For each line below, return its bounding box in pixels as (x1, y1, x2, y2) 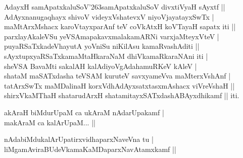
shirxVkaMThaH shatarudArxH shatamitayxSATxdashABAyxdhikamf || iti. (4, 90, 239, 101)
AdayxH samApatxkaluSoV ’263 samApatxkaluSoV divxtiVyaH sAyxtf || (4, 2, 225, 12)
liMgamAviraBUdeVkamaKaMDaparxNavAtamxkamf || (4, 143, 176, 154)
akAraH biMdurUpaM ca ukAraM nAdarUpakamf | (4, 107, 164, 117)
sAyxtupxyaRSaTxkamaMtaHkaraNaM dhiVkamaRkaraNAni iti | (4, 50, 208, 61)
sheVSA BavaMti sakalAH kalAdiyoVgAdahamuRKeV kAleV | (4, 60, 197, 71)
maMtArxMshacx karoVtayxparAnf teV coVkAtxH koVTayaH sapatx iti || (4, 21, 236, 32)
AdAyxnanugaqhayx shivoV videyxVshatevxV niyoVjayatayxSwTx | (4, 11, 214, 22)
